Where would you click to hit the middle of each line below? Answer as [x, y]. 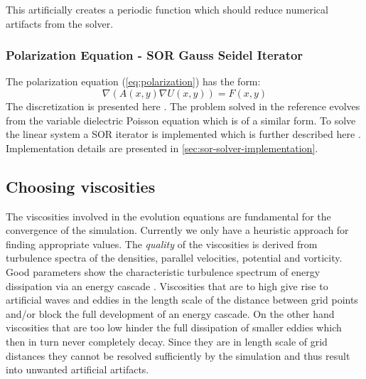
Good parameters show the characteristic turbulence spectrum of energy [163, 271]
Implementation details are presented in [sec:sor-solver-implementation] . [162, 148]
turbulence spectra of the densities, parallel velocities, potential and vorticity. [174, 258]
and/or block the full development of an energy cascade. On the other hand [170, 313]
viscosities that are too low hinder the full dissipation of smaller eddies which [174, 327]
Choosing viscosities [81, 186]
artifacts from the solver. [60, 23]
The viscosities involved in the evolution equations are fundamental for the [168, 216]
